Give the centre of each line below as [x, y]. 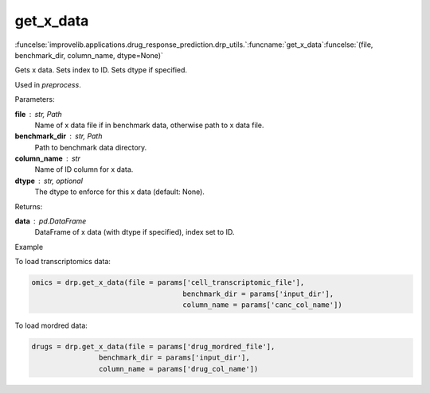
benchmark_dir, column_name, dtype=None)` [89, 55]
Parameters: [35, 99]
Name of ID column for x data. [84, 169]
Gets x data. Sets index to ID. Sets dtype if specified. [101, 70]
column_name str [48, 158]
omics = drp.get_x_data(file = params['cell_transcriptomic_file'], [168, 283]
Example [29, 247]
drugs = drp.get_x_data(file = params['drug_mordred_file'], [153, 346]
